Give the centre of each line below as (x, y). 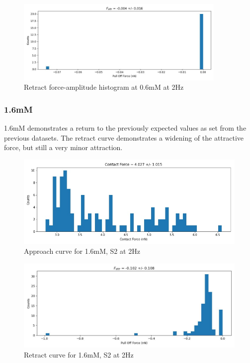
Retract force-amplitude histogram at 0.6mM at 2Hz (104, 87)
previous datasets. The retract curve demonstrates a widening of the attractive (124, 137)
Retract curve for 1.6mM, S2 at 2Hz (79, 354)
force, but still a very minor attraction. (63, 147)
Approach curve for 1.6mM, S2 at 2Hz (82, 251)
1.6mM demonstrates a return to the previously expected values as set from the (125, 128)
